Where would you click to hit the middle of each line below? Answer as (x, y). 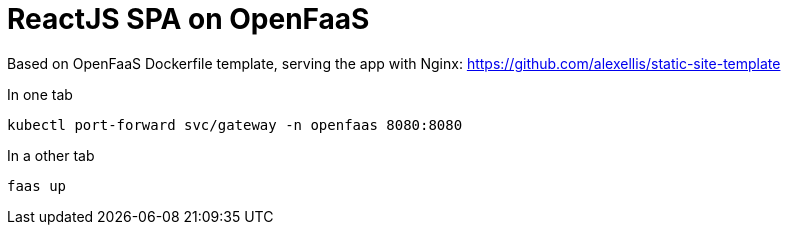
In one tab (40, 94)
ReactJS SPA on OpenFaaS (188, 19)
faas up (37, 185)
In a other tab (51, 155)
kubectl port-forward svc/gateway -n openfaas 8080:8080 (235, 124)
